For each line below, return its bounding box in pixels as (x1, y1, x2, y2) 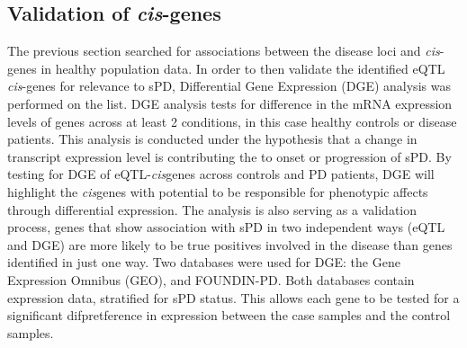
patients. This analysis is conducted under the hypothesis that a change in (7, 129, 418, 148)
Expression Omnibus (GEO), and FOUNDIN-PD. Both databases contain (7, 270, 415, 289)
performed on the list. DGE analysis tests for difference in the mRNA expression (7, 94, 453, 112)
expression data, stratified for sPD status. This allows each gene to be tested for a (7, 288, 460, 307)
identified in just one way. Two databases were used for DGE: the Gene (7, 253, 400, 272)
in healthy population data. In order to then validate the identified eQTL (40, 58, 445, 77)
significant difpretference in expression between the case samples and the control (7, 306, 451, 325)
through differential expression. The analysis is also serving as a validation (7, 200, 417, 219)
